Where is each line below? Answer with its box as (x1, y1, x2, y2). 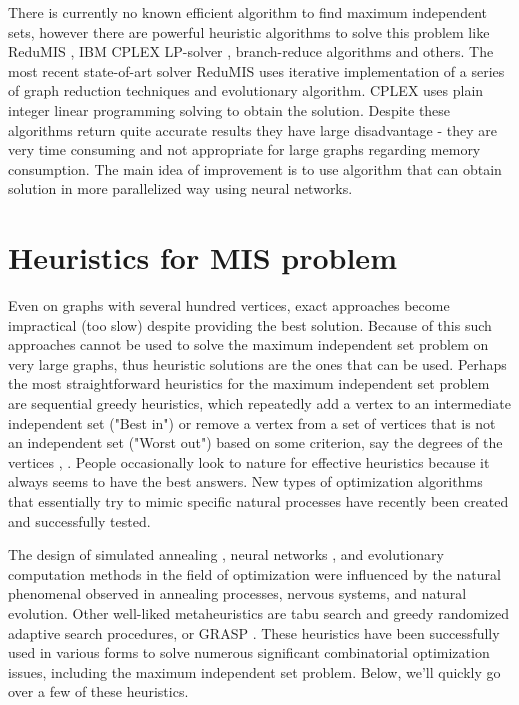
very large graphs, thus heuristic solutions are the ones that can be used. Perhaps (8, 353, 507, 374)
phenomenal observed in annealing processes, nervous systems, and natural (8, 583, 467, 604)
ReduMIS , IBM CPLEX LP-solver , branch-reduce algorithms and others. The (8, 41, 494, 62)
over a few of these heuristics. (8, 681, 189, 702)
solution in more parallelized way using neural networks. (8, 178, 353, 199)
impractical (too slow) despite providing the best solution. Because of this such (8, 314, 492, 335)
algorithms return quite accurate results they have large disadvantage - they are (8, 119, 498, 140)
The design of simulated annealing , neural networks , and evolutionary (8, 544, 444, 565)
